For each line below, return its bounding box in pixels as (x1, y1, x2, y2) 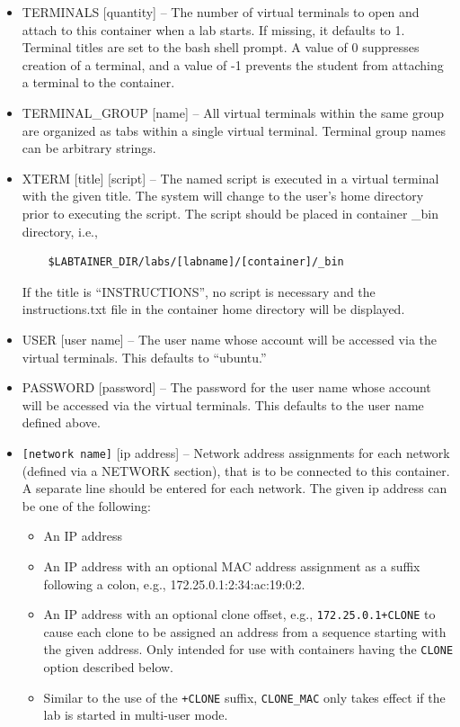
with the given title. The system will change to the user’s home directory (22, 186, 424, 205)
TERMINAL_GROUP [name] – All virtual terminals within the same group (22, 103, 444, 121)
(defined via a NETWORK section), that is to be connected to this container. (22, 461, 450, 480)
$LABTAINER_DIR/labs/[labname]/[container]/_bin (48, 256, 344, 269)
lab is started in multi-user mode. (43, 705, 228, 724)
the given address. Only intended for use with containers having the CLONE (43, 640, 454, 659)
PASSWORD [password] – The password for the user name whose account (22, 378, 431, 397)
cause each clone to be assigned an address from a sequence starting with (43, 622, 447, 641)
